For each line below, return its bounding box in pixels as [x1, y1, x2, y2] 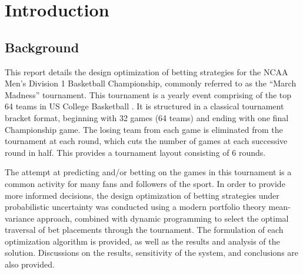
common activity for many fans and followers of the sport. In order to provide [5, 177, 285, 189]
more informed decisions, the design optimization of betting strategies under [5, 189, 279, 201]
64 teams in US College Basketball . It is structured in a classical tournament [5, 100, 284, 112]
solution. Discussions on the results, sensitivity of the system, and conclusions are [5, 246, 299, 259]
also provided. [5, 258, 55, 270]
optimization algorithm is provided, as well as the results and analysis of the [5, 235, 280, 247]
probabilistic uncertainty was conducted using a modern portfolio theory [5, 201, 266, 213]
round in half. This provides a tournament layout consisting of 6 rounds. [5, 146, 266, 158]
